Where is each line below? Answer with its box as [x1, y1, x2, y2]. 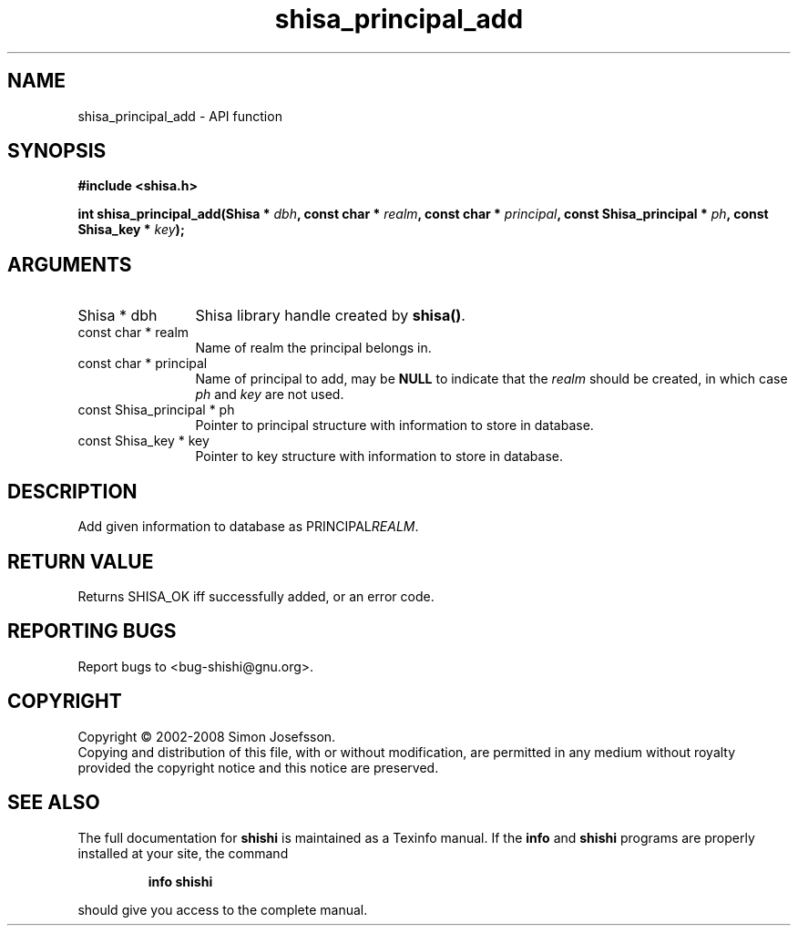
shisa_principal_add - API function [77, 108, 282, 124]
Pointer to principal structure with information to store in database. [195, 417, 594, 434]
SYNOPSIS [7, 139, 107, 163]
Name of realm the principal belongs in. [195, 340, 432, 356]
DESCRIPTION [7, 479, 138, 503]
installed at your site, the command [77, 845, 289, 861]
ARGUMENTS [7, 252, 132, 276]
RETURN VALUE [7, 549, 154, 573]
